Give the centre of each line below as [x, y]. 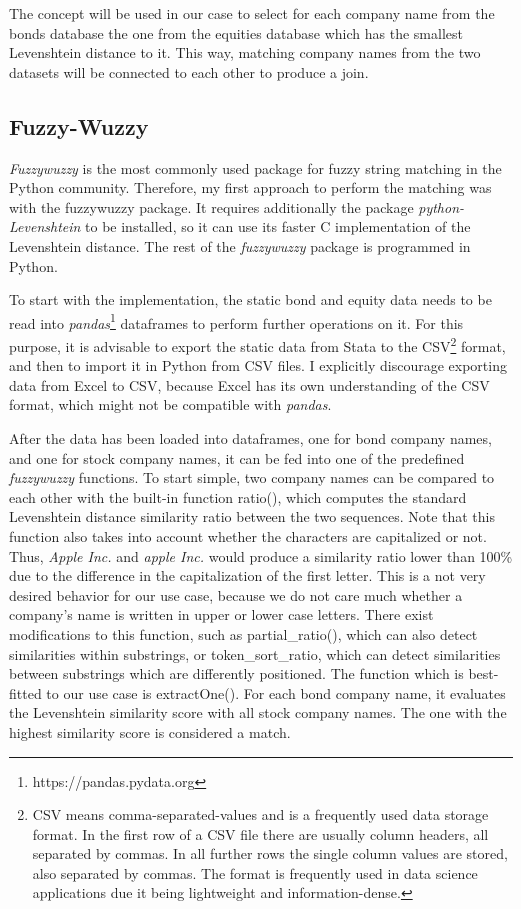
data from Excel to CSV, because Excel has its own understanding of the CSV [249, 384]
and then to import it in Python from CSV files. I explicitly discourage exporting [258, 365]
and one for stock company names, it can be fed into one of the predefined [237, 457]
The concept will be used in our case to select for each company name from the [252, 13]
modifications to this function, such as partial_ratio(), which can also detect [243, 633]
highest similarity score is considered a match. [150, 731]
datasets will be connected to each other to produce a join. [189, 71]
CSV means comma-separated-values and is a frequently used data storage [260, 814]
